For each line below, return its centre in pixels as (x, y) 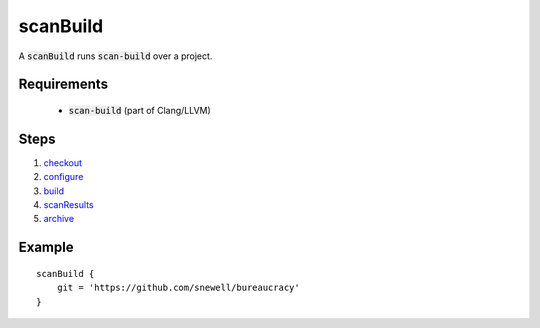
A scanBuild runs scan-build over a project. (115, 56)
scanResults (68, 205)
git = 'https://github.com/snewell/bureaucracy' (178, 288)
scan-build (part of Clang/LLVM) (140, 110)
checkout (63, 162)
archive (59, 219)
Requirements (63, 84)
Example (46, 247)
